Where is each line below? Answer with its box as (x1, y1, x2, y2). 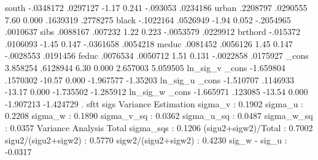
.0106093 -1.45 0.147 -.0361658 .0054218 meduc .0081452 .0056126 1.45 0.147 (5, 37, 293, 50)
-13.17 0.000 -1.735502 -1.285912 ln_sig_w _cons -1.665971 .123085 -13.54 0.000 (5, 85, 308, 98)
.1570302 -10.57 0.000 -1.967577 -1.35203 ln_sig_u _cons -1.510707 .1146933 (5, 73, 295, 86)
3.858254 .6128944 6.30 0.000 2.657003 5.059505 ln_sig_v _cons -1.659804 (5, 61, 285, 74)
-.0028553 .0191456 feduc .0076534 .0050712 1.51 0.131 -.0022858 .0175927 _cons (5, 49, 309, 62)
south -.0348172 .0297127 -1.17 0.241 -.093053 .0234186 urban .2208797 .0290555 (5, 1, 308, 13)
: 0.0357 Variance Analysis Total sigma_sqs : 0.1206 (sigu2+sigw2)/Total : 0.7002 (5, 121, 313, 134)
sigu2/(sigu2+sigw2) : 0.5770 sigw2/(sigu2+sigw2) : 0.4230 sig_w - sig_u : (5, 133, 287, 146)
